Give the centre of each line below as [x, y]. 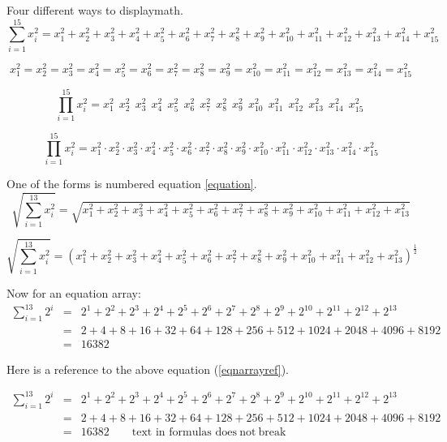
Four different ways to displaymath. [95, 10]
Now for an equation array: [74, 292]
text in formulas [172, 432]
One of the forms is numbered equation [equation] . [132, 184]
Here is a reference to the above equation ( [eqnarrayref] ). [148, 369]
